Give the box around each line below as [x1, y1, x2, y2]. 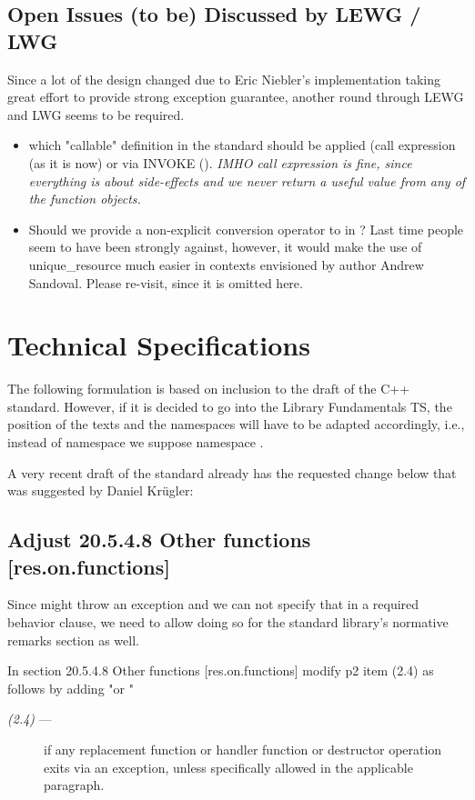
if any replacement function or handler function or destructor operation [44, 739, 442, 758]
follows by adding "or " [7, 678, 134, 697]
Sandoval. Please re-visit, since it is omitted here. [28, 273, 303, 292]
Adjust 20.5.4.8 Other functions [7, 525, 311, 554]
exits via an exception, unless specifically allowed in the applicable [44, 757, 413, 776]
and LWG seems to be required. [7, 105, 185, 124]
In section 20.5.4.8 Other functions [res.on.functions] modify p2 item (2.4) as [7, 661, 434, 680]
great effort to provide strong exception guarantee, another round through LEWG [7, 87, 464, 106]
